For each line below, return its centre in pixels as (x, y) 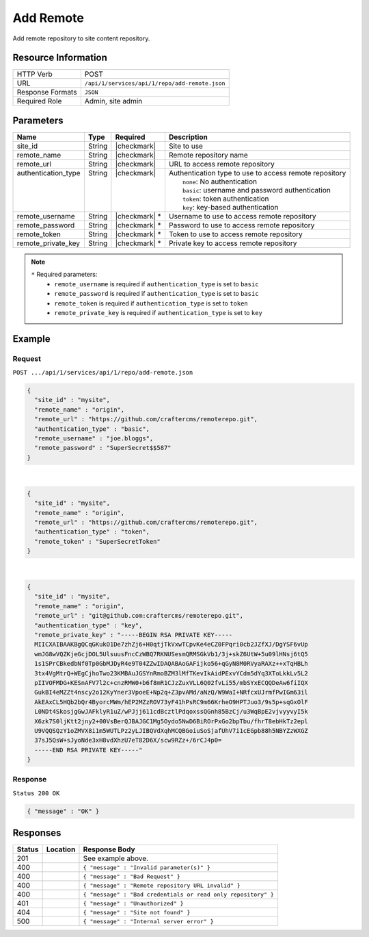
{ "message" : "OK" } (63, 811)
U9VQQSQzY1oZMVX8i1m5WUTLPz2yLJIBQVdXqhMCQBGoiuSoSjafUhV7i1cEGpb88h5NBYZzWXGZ (172, 730)
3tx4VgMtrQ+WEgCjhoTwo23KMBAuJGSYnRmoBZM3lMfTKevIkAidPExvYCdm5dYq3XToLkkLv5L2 (172, 673)
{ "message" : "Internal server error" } (149, 921)
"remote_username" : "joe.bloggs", (94, 439)
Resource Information (60, 58)
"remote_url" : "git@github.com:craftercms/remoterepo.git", (139, 616)
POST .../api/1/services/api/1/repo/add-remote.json (103, 373)
